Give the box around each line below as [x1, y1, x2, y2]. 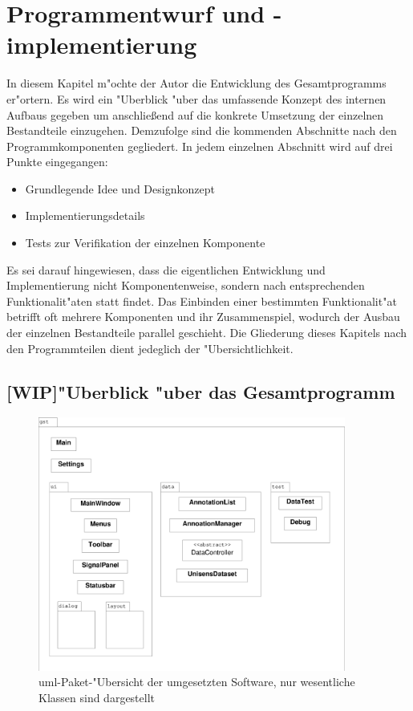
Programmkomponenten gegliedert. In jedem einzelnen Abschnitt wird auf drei [6, 137, 393, 154]
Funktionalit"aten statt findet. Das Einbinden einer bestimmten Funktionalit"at [6, 292, 397, 309]
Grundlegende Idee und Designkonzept [25, 180, 215, 197]
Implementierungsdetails [25, 207, 145, 224]
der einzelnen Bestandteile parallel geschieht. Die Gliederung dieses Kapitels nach [6, 324, 407, 341]
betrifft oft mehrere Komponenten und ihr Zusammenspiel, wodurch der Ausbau [6, 308, 400, 325]
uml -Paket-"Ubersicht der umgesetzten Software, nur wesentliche [38, 673, 355, 690]
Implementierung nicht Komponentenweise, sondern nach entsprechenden [6, 277, 365, 294]
